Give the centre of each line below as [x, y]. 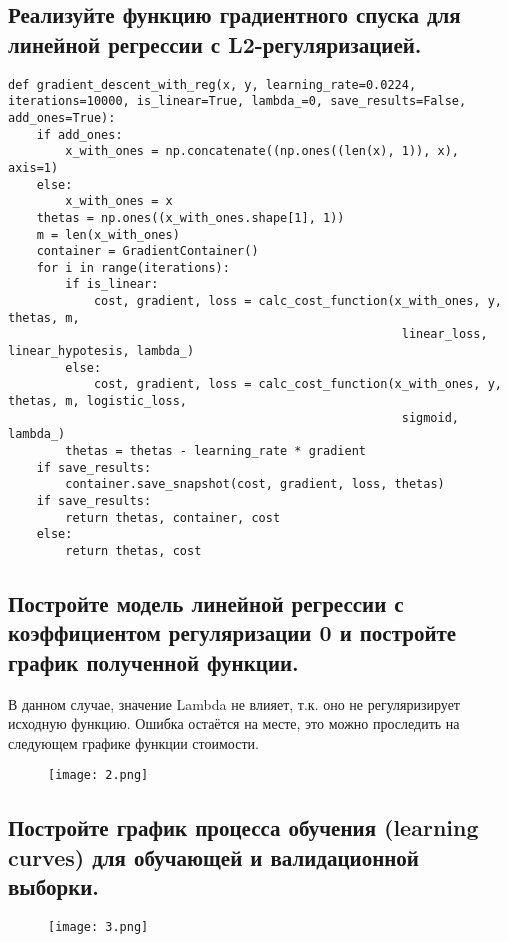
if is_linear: [112, 284]
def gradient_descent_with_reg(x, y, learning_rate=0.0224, [212, 84]
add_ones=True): [62, 117]
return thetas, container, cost [173, 517]
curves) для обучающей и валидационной [213, 856]
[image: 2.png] [98, 775]
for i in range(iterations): [133, 267]
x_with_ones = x [119, 201]
